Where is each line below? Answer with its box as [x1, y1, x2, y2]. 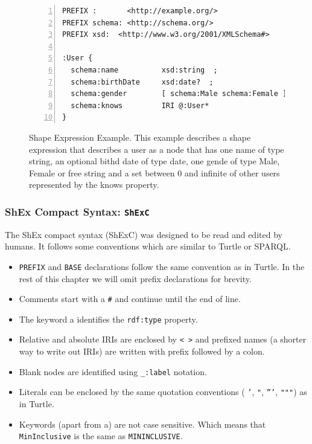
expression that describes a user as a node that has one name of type [29, 143, 284, 155]
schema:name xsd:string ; [71, 65, 218, 74]
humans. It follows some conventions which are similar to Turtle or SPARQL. [5, 240, 291, 253]
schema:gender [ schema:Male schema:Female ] [71, 89, 287, 98]
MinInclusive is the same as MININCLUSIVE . [19, 430, 183, 442]
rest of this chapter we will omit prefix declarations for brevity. [19, 272, 252, 285]
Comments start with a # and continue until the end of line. [19, 292, 241, 305]
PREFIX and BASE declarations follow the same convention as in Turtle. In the [19, 260, 305, 272]
